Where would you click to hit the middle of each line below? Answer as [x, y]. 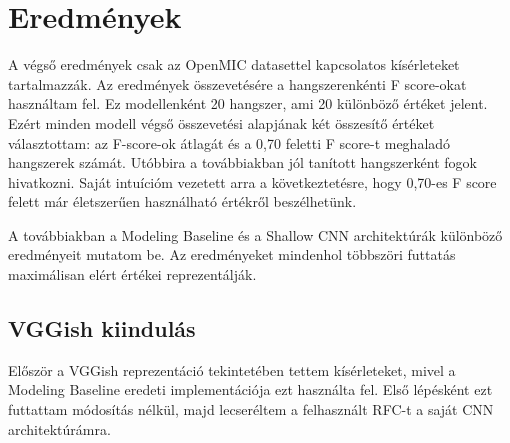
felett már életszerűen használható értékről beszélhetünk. [182, 201]
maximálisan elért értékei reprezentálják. [132, 274]
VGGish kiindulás [102, 328]
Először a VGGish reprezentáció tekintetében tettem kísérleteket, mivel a [232, 369]
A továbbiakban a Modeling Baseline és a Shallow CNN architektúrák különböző [255, 234]
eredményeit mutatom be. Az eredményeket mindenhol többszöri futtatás [232, 254]
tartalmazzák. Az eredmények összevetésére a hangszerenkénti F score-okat [237, 83]
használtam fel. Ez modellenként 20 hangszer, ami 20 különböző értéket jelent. [248, 103]
